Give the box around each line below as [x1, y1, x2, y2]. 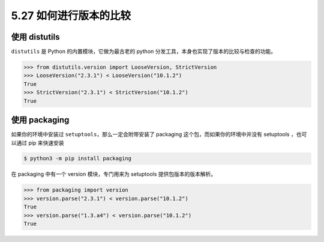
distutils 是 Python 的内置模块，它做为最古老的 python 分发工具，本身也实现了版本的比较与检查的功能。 [11, 48, 276, 55]
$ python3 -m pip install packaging [23, 155, 132, 162]
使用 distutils [11, 32, 60, 42]
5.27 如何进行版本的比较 [11, 9, 131, 22]
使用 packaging [11, 115, 70, 126]
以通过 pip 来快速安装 [11, 139, 64, 147]
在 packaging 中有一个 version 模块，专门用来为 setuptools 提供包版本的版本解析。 [11, 171, 217, 178]
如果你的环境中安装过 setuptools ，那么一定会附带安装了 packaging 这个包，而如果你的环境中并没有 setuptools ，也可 [11, 131, 307, 138]
